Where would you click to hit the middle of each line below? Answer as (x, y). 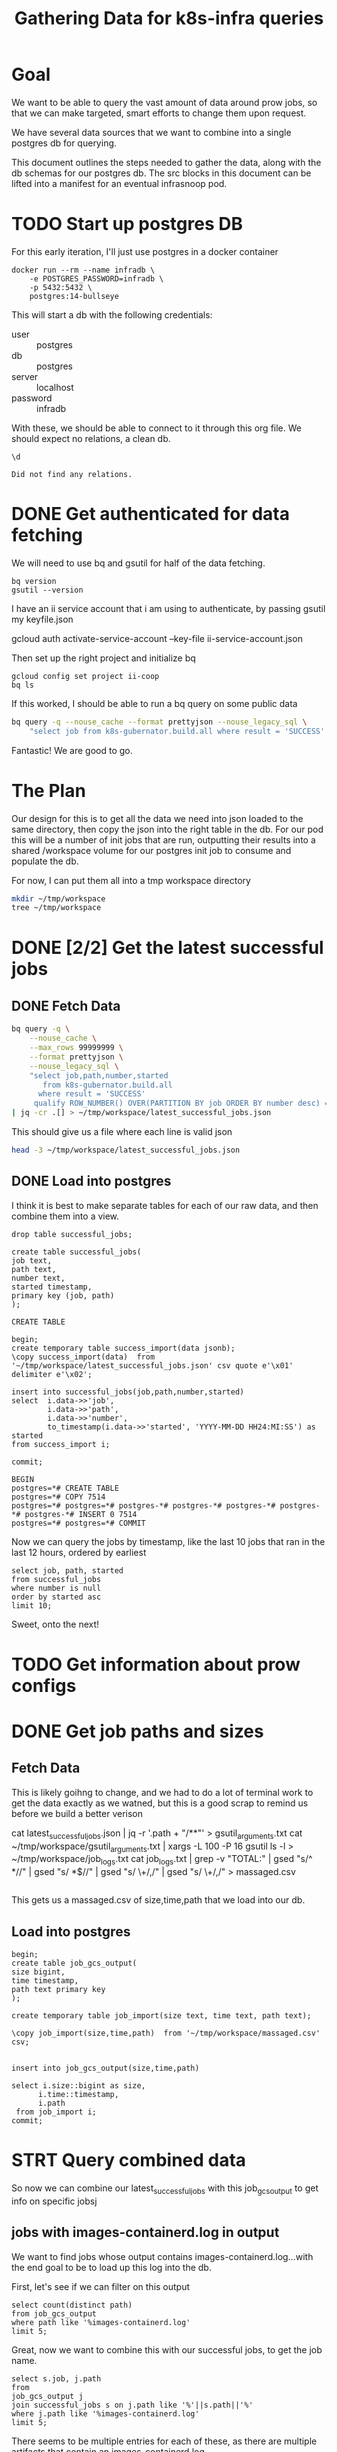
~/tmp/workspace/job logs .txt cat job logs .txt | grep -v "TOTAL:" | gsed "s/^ (162, 1860)
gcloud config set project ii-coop (85, 676)
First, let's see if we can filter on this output (101, 2286)
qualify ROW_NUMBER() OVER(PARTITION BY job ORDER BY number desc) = (181, 1103)
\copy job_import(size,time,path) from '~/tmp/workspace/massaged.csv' (166, 2033)
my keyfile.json (42, 619)
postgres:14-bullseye (74, 296)
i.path (51, 2103)
